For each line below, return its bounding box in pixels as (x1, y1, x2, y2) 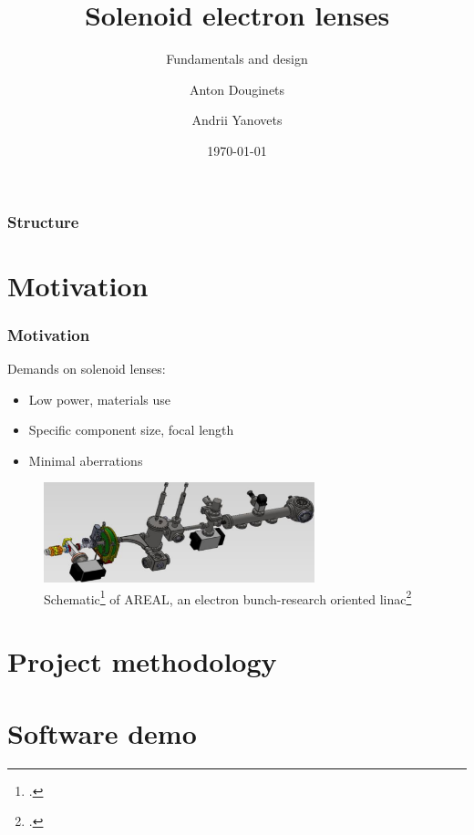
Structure (7, 210, 79, 232)
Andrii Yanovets (191, 110, 283, 129)
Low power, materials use (28, 389, 170, 408)
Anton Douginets (189, 79, 285, 98)
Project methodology (7, 643, 277, 680)
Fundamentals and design (166, 49, 308, 68)
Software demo (7, 714, 197, 751)
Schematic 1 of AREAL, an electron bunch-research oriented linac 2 (44, 586, 412, 608)
